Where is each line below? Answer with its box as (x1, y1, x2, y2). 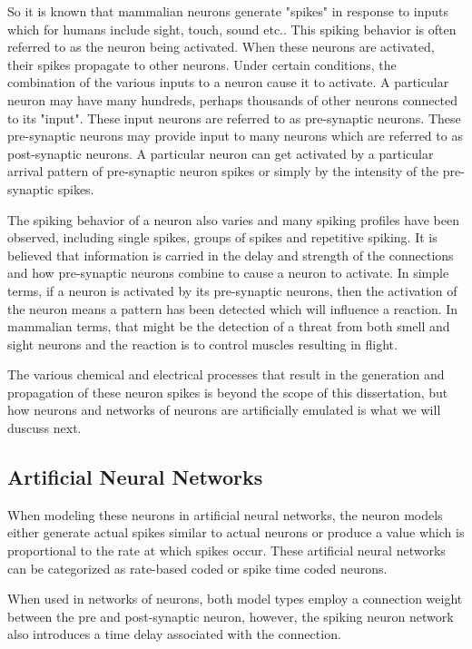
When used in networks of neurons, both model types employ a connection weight (7, 589, 463, 608)
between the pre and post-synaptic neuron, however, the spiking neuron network (7, 606, 454, 625)
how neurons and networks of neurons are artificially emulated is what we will (7, 400, 441, 419)
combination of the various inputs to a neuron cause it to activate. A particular (7, 73, 449, 92)
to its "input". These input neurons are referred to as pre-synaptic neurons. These (7, 108, 461, 127)
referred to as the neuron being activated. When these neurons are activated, (7, 37, 435, 56)
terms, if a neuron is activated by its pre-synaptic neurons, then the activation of (7, 280, 457, 300)
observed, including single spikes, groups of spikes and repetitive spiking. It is (7, 228, 438, 247)
